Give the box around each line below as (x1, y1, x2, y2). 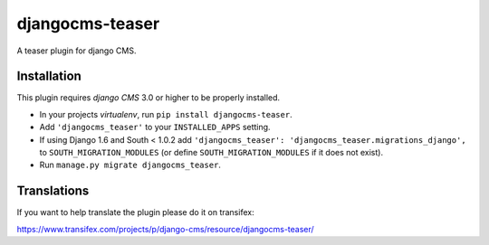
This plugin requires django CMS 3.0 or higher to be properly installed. (16, 92, 281, 103)
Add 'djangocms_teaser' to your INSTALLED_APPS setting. (39, 122, 271, 133)
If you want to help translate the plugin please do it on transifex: (16, 207, 254, 218)
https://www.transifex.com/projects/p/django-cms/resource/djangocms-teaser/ (16, 223, 314, 234)
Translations (16, 184, 90, 199)
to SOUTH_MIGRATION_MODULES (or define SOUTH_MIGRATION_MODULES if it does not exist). (39, 147, 384, 158)
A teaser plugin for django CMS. (16, 45, 137, 56)
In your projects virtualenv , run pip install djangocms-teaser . (39, 108, 293, 119)
